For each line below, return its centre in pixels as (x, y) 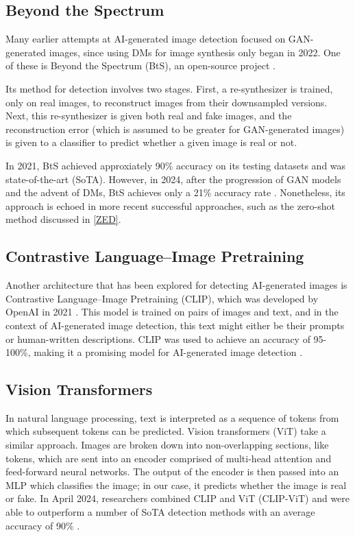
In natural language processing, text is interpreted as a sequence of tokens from (172, 417)
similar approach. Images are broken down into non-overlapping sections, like (167, 445)
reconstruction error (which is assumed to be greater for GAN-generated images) (175, 129)
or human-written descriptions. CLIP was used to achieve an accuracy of (158, 338)
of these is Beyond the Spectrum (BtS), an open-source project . (140, 65)
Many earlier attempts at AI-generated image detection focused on (146, 39)
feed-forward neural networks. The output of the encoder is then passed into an (172, 472)
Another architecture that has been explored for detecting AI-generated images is (176, 285)
